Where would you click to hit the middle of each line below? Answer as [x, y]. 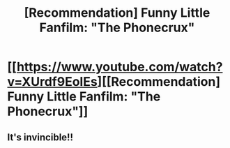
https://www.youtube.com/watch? [120, 67]
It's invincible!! [40, 137]
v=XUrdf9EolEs [52, 82]
